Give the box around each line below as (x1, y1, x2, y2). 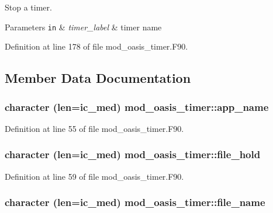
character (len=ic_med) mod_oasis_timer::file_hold (5, 147, 261, 162)
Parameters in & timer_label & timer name (5, 20, 162, 33)
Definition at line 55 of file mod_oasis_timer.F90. (5, 122, 184, 134)
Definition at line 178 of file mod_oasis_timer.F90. (5, 40, 188, 53)
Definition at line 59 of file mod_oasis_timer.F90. (5, 170, 184, 182)
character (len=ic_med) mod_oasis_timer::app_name (5, 99, 269, 114)
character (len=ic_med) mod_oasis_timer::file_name (5, 195, 265, 209)
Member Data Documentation (5, 69, 191, 87)
